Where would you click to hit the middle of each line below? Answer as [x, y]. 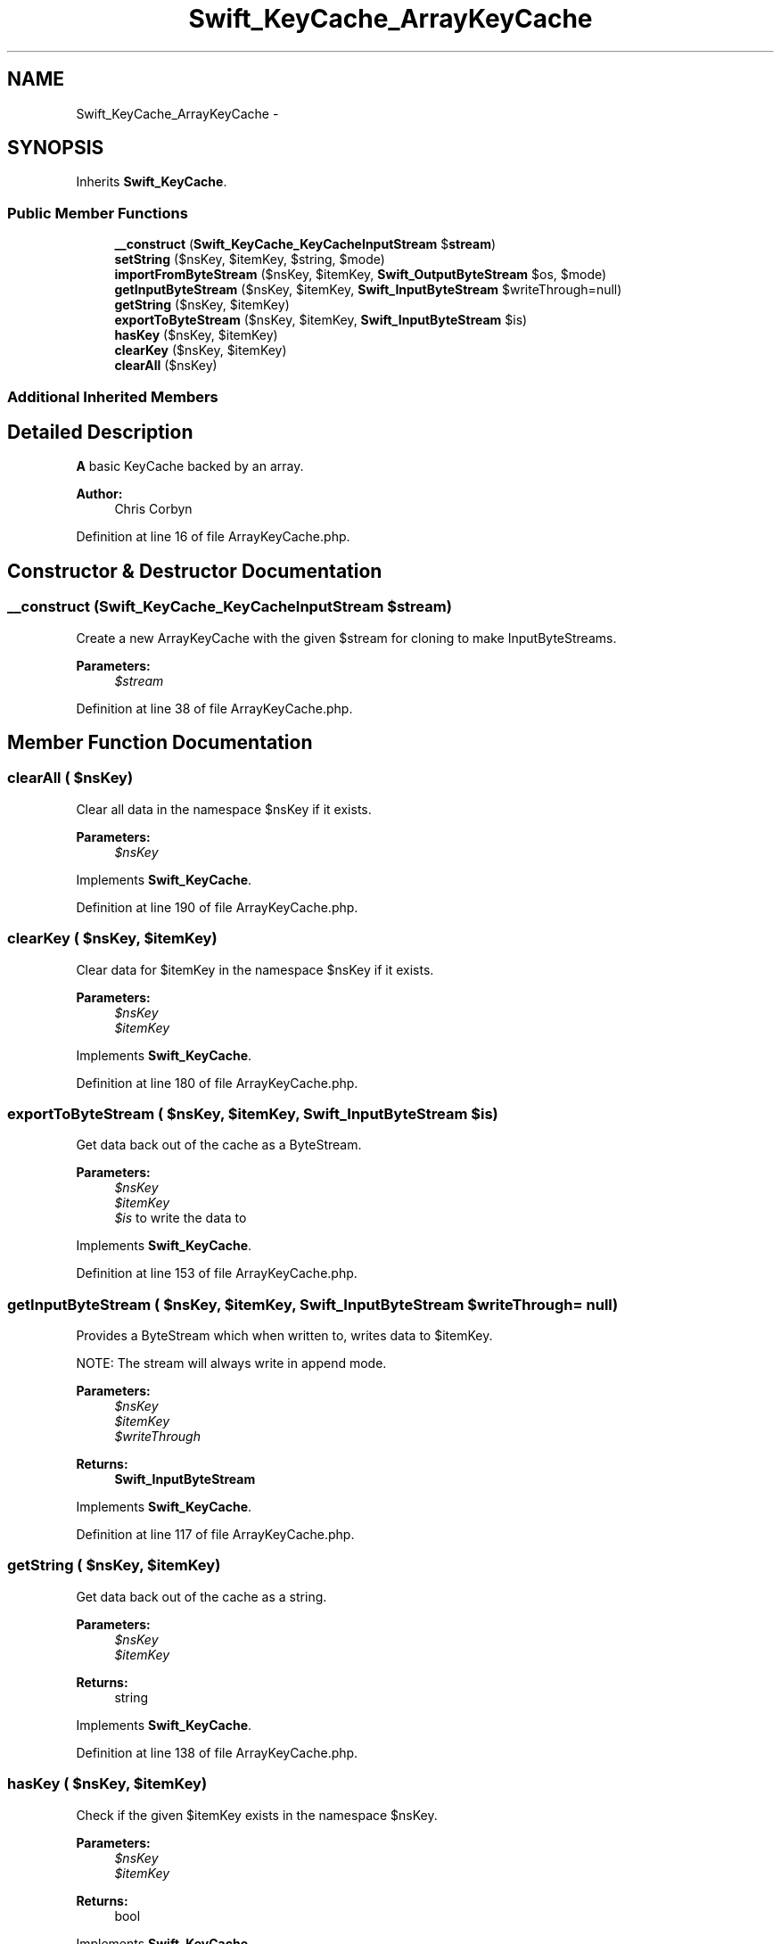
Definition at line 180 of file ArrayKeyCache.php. [217, 1083]
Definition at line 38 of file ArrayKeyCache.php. [214, 708]
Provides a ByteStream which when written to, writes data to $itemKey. [284, 1336]
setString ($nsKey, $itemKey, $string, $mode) [250, 259]
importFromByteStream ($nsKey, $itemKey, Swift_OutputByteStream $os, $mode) [361, 275]
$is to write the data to [181, 1218]
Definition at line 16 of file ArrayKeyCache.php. [213, 537]
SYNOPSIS [56, 148]
